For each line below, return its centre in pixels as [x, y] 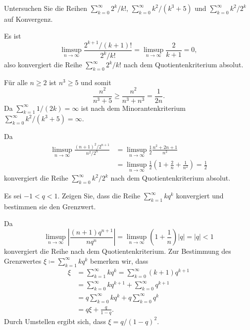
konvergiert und [200, 196]
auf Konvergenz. [28, 19]
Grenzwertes [23, 260]
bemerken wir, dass [119, 260]
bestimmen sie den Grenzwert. [50, 206]
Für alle [16, 82]
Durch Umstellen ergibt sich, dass [55, 321]
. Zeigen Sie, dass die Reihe [99, 196]
